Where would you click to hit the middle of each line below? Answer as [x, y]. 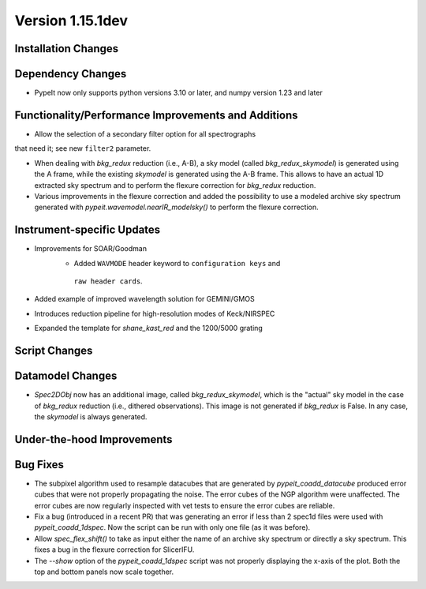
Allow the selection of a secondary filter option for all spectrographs [145, 133]
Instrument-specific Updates [88, 230]
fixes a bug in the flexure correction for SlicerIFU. [114, 550]
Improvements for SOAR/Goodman [91, 249]
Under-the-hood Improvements [93, 439]
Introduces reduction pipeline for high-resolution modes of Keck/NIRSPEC [155, 313]
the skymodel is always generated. [91, 416]
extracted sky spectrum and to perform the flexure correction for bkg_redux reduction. [175, 185]
